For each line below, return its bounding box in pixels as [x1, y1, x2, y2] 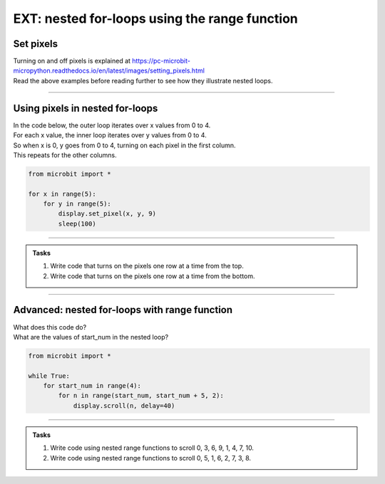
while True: [28, 372, 71, 380]
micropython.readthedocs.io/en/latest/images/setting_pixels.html [13, 66, 205, 75]
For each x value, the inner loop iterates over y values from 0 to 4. [13, 131, 207, 140]
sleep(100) [58, 219, 96, 228]
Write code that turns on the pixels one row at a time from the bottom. [50, 271, 255, 280]
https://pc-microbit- [132, 57, 190, 65]
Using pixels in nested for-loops [13, 102, 158, 114]
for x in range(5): [28, 189, 96, 198]
